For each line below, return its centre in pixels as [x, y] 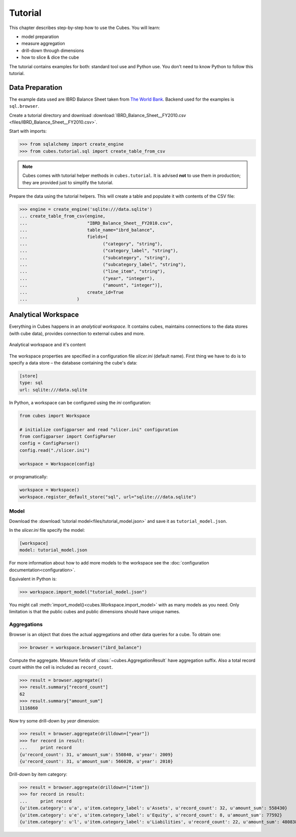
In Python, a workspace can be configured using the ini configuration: [80, 402]
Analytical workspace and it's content [47, 345]
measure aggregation [43, 43]
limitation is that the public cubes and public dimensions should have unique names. [94, 612]
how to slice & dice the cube [50, 57]
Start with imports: [28, 131]
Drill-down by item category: [38, 774]
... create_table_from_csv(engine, [62, 216]
